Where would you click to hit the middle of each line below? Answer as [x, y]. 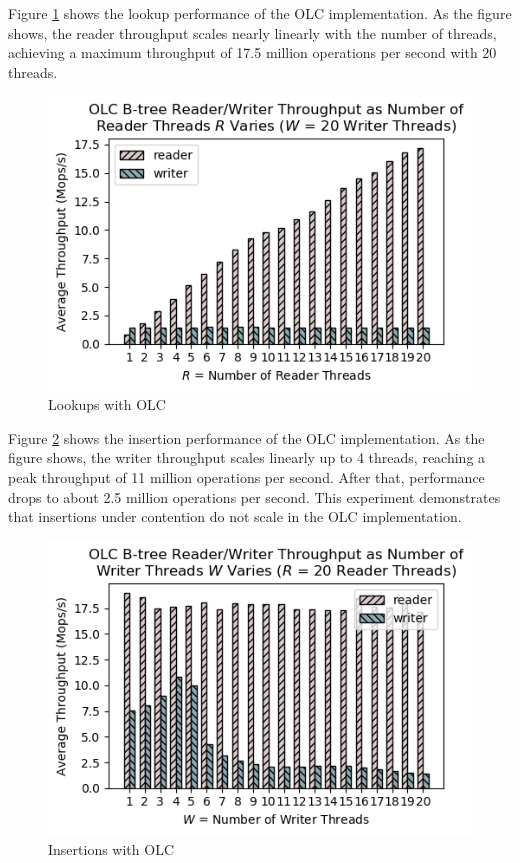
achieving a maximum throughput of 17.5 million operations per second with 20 [252, 52]
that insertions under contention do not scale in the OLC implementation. [235, 516]
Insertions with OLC [111, 848]
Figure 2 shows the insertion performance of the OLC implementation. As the [246, 437]
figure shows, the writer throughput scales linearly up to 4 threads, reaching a [247, 457]
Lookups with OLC [107, 404]
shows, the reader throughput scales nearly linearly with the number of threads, [252, 32]
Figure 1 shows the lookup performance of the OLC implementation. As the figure [260, 13]
